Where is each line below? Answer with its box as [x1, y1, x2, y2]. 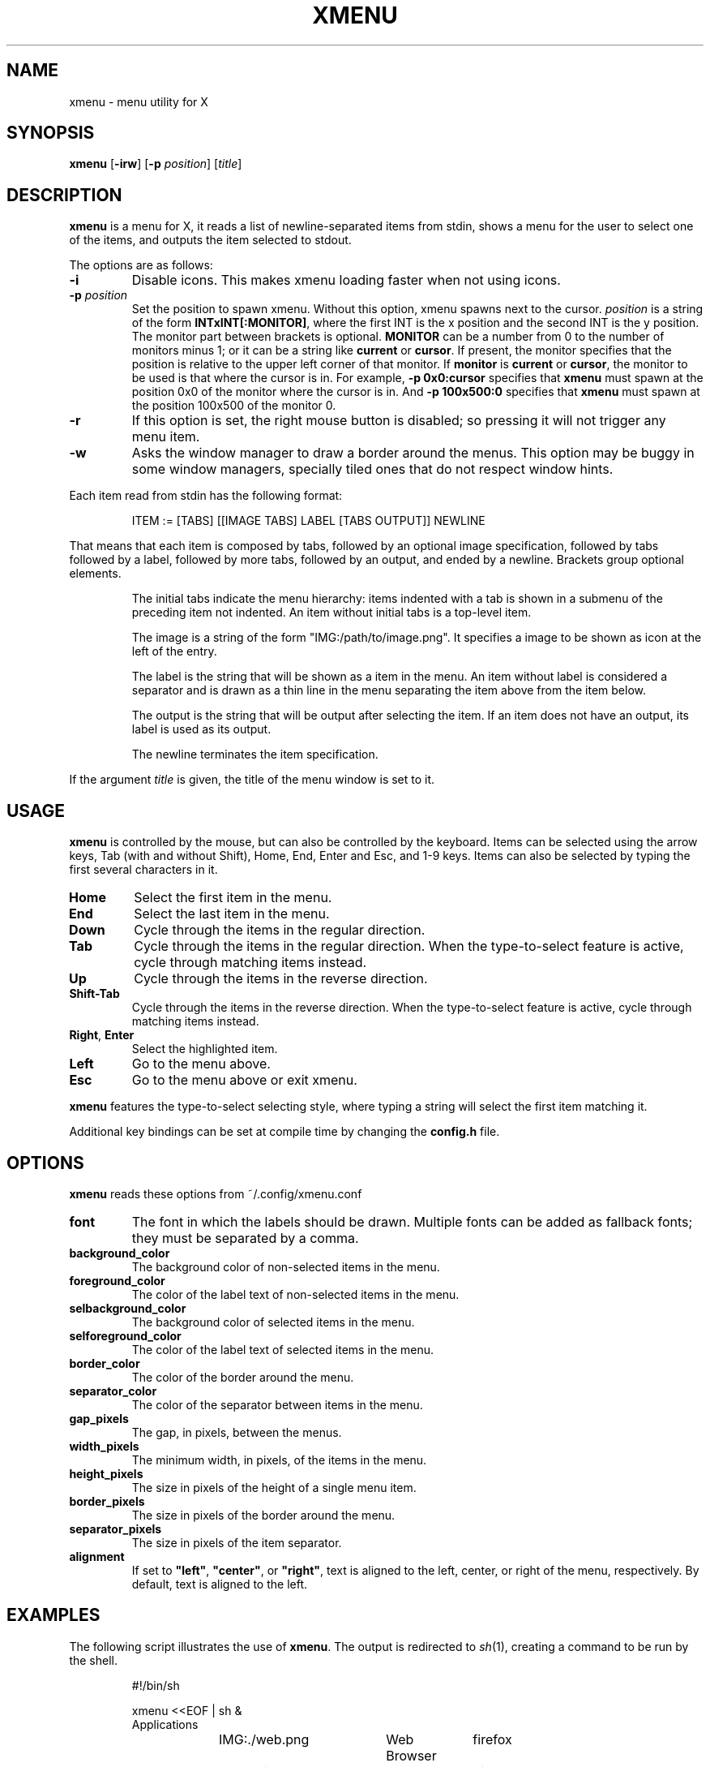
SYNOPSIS [6, 123, 95, 144]
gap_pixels [69, 1411, 129, 1425]
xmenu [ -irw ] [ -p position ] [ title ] [69, 157, 242, 171]
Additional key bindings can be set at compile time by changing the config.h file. [69, 1124, 500, 1139]
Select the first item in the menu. [134, 889, 332, 906]
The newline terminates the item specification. [131, 747, 379, 762]
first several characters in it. [69, 862, 218, 877]
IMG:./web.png [219, 1730, 310, 1748]
